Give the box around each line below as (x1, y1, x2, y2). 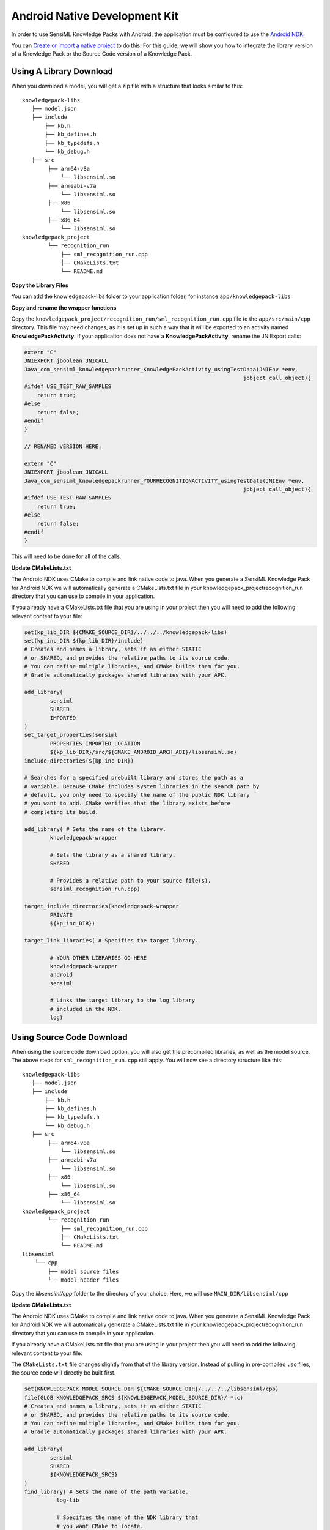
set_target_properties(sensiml (24, 731, 119, 739)
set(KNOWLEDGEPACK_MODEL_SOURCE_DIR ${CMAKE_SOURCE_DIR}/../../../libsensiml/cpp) (24, 1386, 279, 1392)
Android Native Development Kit (11, 9, 179, 23)
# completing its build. (24, 808, 99, 815)
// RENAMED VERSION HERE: (24, 443, 102, 450)
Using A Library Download (11, 66, 113, 76)
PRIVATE (50, 911, 73, 918)
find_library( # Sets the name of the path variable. (24, 1488, 189, 1496)
